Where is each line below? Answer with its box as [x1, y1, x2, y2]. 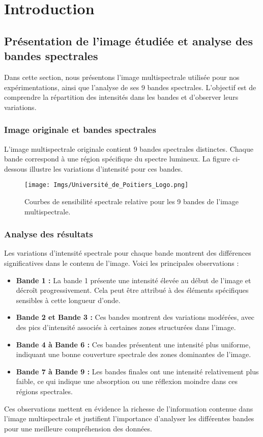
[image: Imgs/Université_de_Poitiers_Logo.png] [24, 181, 189, 189]
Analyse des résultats [4, 228, 93, 240]
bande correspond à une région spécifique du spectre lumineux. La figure [4, 153, 230, 164]
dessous [4, 163, 27, 174]
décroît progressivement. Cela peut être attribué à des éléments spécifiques [16, 285, 249, 295]
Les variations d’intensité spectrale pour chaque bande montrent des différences [4, 248, 251, 258]
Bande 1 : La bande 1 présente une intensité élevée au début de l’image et [16, 275, 251, 285]
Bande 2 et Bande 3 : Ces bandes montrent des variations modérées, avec [16, 312, 255, 322]
